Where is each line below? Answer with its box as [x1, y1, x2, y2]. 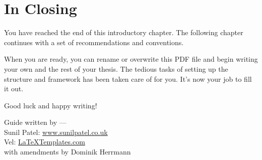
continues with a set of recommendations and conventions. [4, 37, 184, 47]
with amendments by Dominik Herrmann [4, 146, 131, 157]
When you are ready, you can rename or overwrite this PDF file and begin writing [4, 54, 258, 64]
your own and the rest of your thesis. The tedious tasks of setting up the [4, 63, 228, 74]
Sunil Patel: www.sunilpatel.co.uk [4, 126, 108, 137]
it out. [4, 83, 24, 94]
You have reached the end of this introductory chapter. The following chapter [4, 27, 243, 38]
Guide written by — [4, 117, 67, 127]
